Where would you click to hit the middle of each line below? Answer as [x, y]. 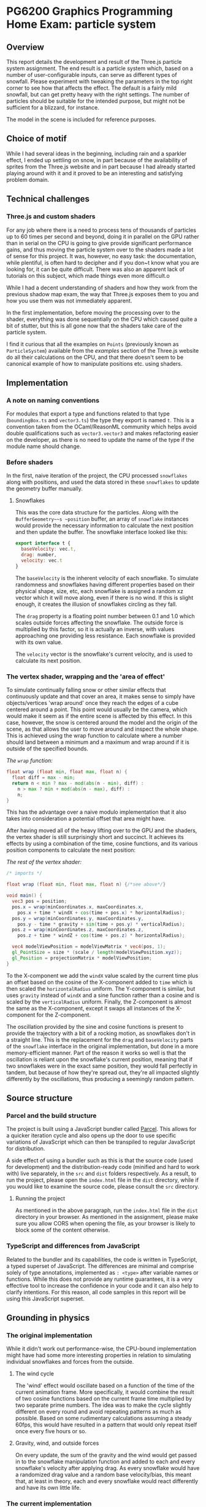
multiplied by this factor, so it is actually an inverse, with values [95, 629]
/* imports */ [25, 873]
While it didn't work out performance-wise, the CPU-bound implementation [101, 1349]
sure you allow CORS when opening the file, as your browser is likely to [105, 1224]
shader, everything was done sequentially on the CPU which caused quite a [102, 319]
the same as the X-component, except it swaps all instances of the [90, 1008]
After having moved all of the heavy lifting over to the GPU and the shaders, [102, 830]
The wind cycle [34, 1374]
